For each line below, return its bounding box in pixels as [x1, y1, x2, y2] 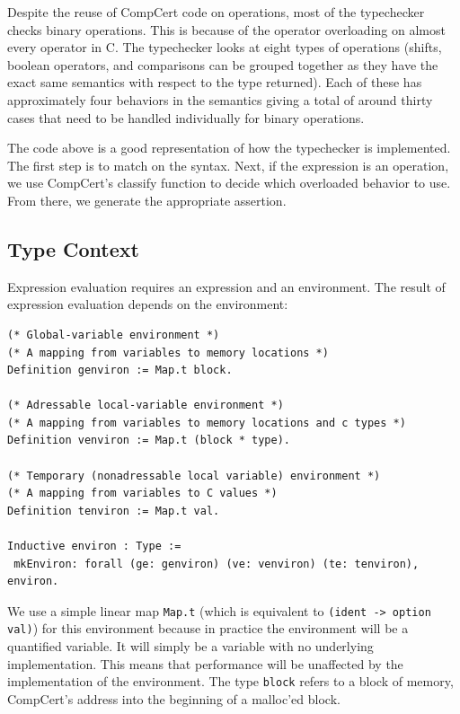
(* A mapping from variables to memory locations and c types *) [7, 416, 406, 429]
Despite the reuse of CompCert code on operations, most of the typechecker [7, 3, 425, 21]
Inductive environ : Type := [7, 540, 181, 553]
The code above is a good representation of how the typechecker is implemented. [7, 138, 451, 157]
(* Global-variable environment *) [7, 328, 220, 341]
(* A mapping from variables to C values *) [7, 487, 278, 500]
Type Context [7, 234, 139, 262]
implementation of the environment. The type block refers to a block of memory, [7, 672, 454, 691]
